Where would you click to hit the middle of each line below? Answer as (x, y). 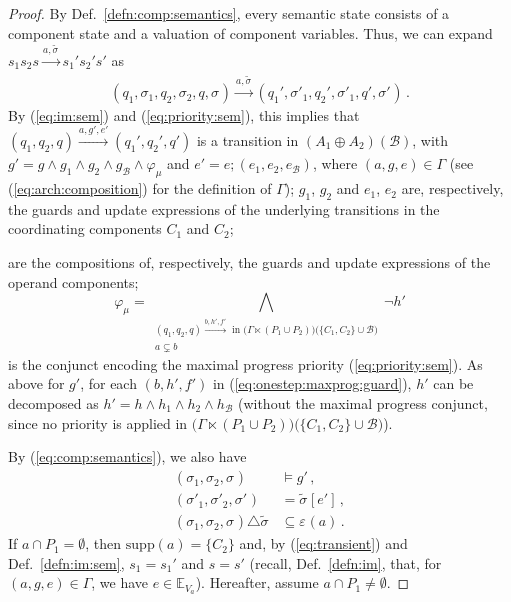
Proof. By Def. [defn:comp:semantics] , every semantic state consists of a (229, 13)
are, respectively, (452, 188)
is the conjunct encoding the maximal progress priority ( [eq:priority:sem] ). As (245, 363)
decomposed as (53, 403)
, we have (120, 582)
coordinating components (85, 228)
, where (335, 163)
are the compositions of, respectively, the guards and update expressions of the (249, 262)
